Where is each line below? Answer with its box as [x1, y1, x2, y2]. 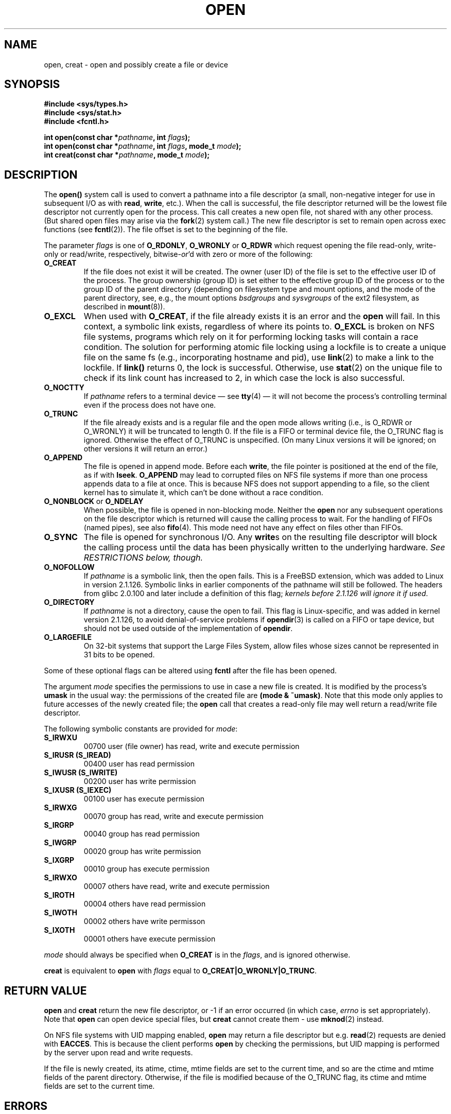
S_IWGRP [44, 838, 77, 847]
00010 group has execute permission [83, 864, 210, 874]
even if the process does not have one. [83, 401, 216, 410]
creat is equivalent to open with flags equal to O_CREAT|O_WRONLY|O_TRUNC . [44, 966, 317, 976]
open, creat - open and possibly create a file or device [44, 60, 228, 69]
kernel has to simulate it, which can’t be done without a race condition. [83, 488, 323, 497]
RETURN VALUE [4, 984, 87, 997]
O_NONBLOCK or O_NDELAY [44, 497, 144, 506]
